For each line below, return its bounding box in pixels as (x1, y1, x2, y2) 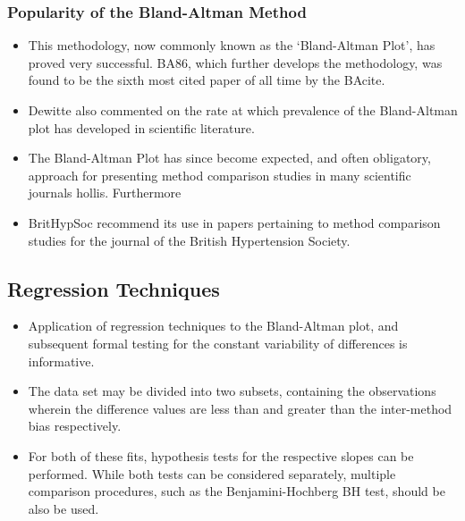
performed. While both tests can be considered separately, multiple (28, 464, 396, 483)
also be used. (28, 499, 99, 517)
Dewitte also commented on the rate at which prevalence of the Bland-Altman (28, 101, 458, 119)
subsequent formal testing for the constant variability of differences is (28, 333, 408, 352)
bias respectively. (28, 416, 122, 435)
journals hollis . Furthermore (28, 183, 182, 202)
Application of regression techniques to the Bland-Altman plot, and (28, 316, 399, 335)
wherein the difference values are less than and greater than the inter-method (28, 399, 452, 417)
